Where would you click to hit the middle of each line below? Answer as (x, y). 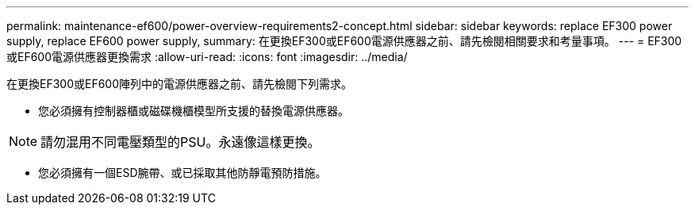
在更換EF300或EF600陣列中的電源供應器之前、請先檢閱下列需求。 (180, 84)
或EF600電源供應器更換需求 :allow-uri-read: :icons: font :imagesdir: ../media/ (207, 57)
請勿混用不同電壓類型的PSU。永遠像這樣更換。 (180, 142)
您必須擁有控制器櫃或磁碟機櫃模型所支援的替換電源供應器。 (194, 111)
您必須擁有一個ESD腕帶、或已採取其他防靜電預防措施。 (182, 173)
